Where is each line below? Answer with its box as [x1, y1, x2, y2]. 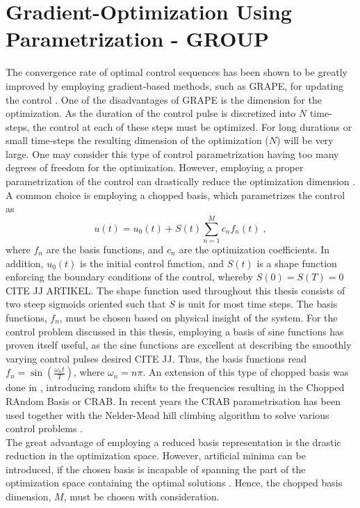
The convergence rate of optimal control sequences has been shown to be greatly [6, 65, 347, 79]
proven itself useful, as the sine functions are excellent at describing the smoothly [6, 338, 352, 352]
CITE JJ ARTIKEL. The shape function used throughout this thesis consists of [6, 283, 345, 297]
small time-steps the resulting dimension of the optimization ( [6, 133, 269, 148]
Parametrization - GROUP [6, 24, 270, 53]
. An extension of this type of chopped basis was [142, 365, 349, 379]
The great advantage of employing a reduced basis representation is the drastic [6, 434, 341, 449]
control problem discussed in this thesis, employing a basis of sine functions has [6, 324, 344, 338]
